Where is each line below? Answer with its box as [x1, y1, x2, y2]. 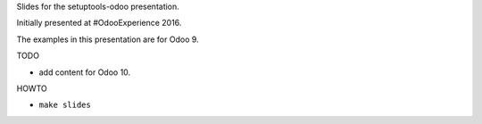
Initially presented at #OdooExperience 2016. [16, 18, 182, 29]
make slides [38, 100, 91, 111]
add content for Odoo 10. [38, 67, 131, 78]
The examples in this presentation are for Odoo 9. [16, 34, 200, 45]
